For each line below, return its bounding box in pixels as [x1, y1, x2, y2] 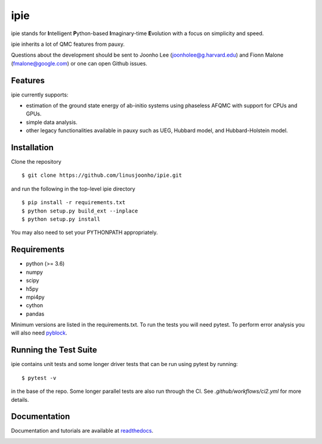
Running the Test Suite [11, 345, 98, 355]
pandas [26, 310, 45, 317]
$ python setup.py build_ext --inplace [21, 207, 138, 214]
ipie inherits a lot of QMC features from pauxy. [11, 40, 125, 48]
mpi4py [26, 293, 45, 301]
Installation [11, 143, 54, 152]
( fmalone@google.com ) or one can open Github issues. [11, 60, 147, 67]
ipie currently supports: [11, 91, 69, 98]
